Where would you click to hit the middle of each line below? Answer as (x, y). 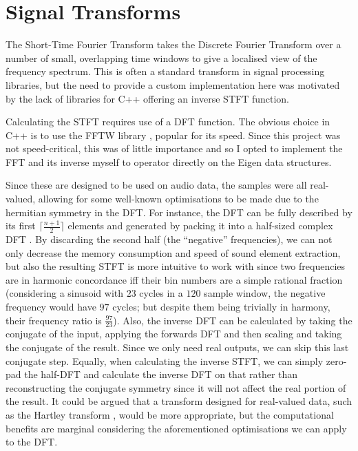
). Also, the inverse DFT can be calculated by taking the (233, 320)
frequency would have (51, 307)
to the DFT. (32, 442)
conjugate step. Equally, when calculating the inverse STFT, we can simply (165, 360)
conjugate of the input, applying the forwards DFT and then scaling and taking (174, 334)
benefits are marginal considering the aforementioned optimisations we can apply (176, 428)
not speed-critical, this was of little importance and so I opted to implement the (174, 148)
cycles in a (161, 293)
